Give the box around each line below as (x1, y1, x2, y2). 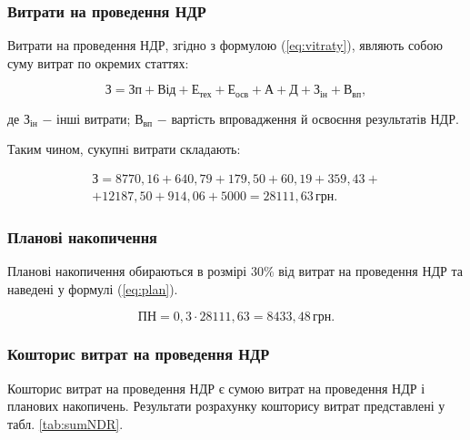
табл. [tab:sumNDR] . (7, 414, 124, 433)
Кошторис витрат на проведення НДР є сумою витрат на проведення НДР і (7, 378, 425, 397)
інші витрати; (56, 108, 131, 128)
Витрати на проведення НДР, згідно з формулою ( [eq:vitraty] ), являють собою (7, 36, 443, 55)
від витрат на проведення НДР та (278, 261, 464, 281)
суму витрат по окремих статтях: (7, 53, 189, 72)
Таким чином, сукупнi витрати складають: (7, 139, 241, 159)
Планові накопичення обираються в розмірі (7, 261, 247, 281)
